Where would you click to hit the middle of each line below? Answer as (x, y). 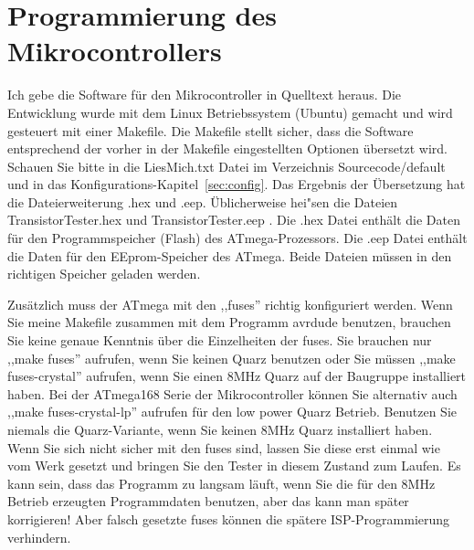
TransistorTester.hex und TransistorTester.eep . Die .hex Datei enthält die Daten (234, 220)
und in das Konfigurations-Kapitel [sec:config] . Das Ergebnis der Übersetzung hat (237, 184)
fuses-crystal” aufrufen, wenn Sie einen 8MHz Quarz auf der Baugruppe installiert (237, 376)
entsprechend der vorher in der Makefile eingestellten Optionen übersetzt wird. (227, 148)
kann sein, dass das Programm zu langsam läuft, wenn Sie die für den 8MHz (221, 483)
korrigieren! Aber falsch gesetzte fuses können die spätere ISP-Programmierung (229, 518)
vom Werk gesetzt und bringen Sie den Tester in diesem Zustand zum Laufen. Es (234, 465)
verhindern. (39, 537)
